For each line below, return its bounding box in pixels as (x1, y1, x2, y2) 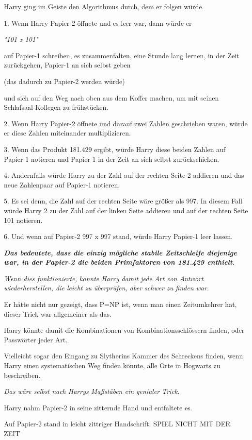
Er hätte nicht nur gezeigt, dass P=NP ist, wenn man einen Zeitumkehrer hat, (4, 299, 237, 309)
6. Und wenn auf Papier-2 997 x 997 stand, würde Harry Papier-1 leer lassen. (4, 231, 233, 241)
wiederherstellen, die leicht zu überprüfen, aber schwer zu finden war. (4, 283, 209, 293)
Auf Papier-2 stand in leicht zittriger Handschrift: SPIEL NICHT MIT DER (4, 419, 231, 429)
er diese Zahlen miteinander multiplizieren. (4, 128, 131, 138)
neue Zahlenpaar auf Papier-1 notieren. (4, 179, 120, 189)
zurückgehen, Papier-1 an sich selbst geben (4, 60, 131, 70)
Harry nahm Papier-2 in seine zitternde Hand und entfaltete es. (4, 402, 192, 412)
